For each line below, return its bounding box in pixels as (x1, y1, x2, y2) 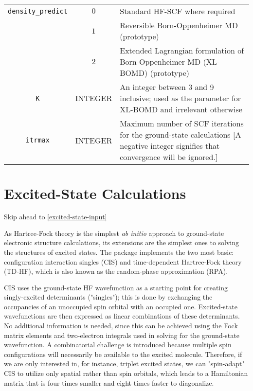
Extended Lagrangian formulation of (120, 45, 244, 56)
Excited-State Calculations (4, 183, 186, 203)
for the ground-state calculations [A (120, 129, 241, 140)
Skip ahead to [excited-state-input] (4, 212, 107, 222)
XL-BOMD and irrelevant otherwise (120, 104, 242, 115)
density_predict (8, 7, 68, 15)
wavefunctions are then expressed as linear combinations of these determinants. (4, 311, 240, 321)
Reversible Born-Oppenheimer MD (120, 19, 238, 31)
